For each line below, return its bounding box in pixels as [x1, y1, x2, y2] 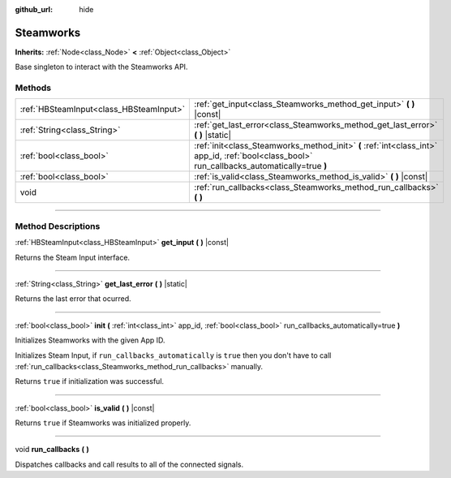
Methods [15, 82, 52, 93]
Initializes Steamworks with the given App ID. [15, 335, 165, 345]
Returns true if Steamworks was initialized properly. [15, 418, 191, 428]
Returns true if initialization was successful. [15, 377, 165, 386]
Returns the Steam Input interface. [15, 252, 130, 262]
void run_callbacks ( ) [15, 445, 89, 454]
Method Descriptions [15, 220, 101, 231]
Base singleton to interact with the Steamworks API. [15, 62, 188, 72]
